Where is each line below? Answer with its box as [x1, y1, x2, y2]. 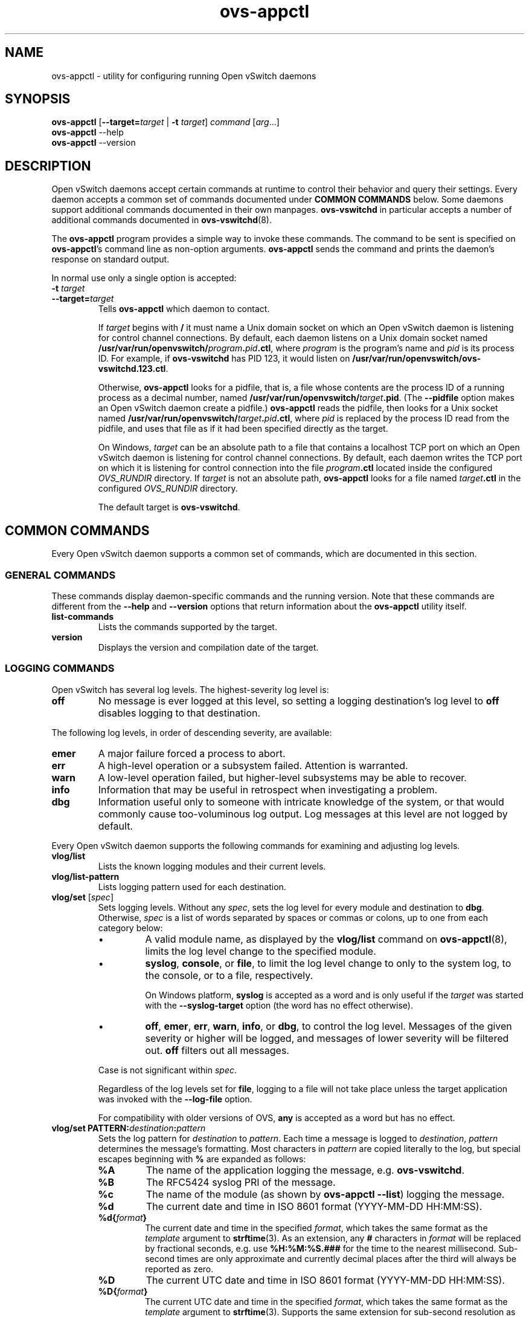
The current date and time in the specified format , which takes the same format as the [145, 1222, 488, 1233]
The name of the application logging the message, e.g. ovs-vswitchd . [146, 1163, 465, 1176]
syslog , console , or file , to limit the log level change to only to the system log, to [145, 957, 511, 969]
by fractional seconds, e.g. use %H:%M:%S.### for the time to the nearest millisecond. [145, 1243, 496, 1254]
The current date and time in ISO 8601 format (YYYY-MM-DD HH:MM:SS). [146, 1200, 483, 1212]
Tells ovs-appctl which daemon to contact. [98, 304, 270, 314]
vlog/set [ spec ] [51, 891, 114, 902]
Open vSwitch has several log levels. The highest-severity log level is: [51, 684, 329, 695]
